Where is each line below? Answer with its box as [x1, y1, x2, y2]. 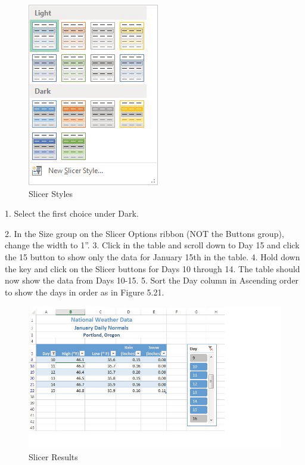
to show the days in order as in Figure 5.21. [5, 285, 164, 298]
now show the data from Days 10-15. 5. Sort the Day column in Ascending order [5, 274, 299, 287]
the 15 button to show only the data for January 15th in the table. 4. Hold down [5, 250, 300, 263]
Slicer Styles [29, 187, 73, 199]
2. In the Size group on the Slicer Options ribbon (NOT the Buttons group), [5, 227, 284, 239]
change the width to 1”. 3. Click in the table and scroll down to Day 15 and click [5, 239, 300, 251]
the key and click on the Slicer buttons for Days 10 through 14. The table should [5, 262, 300, 275]
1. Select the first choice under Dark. [5, 207, 139, 220]
